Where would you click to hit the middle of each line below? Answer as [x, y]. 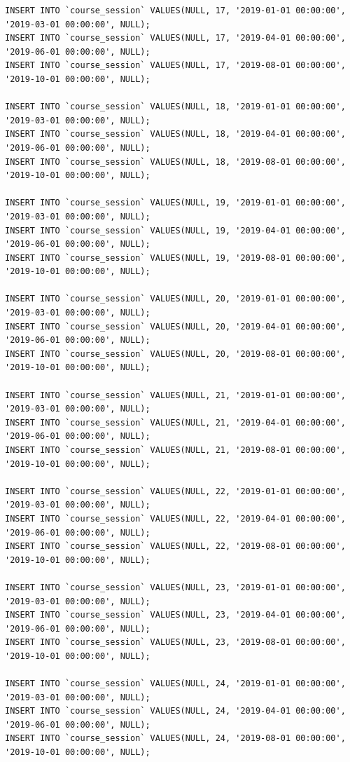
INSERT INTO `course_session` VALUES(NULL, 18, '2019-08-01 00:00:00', [175, 162]
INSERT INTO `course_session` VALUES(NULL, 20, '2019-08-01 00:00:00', [175, 354]
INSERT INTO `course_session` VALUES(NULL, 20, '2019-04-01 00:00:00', [175, 326]
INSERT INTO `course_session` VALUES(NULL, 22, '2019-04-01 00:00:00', [175, 518]
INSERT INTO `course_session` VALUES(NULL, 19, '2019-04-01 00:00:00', [175, 230]
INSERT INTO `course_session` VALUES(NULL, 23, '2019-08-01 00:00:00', [175, 642]
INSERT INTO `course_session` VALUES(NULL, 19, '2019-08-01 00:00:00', [175, 258]
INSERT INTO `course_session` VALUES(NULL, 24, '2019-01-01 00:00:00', [175, 684]
